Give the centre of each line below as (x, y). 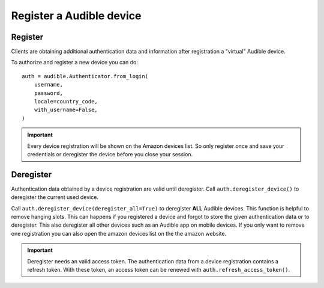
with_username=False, (66, 110)
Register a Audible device (76, 16)
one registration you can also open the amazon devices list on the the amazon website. (119, 233)
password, (48, 93)
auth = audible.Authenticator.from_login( (85, 76)
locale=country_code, (66, 102)
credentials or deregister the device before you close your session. (110, 154)
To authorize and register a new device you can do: (74, 63)
